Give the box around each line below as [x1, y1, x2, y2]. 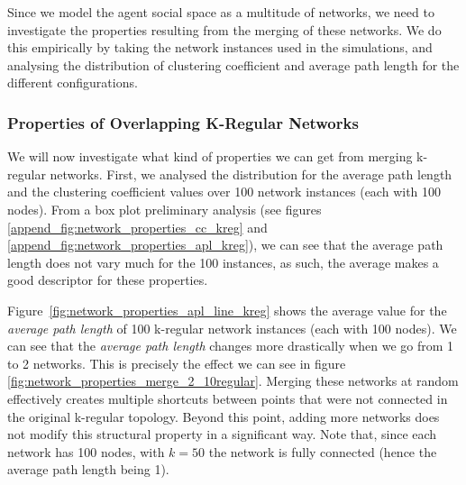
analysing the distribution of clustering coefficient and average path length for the [7, 55, 460, 74]
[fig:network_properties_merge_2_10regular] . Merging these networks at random [7, 371, 459, 390]
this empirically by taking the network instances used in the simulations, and [7, 38, 433, 57]
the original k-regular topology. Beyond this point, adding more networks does [7, 407, 440, 426]
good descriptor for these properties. [7, 270, 208, 289]
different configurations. [7, 73, 138, 92]
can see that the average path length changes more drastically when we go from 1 [7, 336, 454, 355]
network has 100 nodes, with [7, 442, 165, 461]
